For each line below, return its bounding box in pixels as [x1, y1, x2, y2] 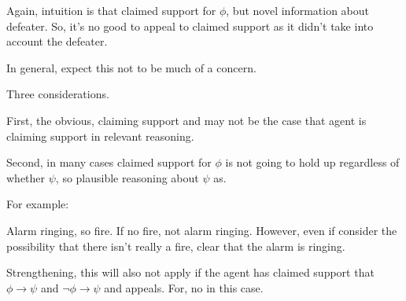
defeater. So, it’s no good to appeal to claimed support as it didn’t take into [6, 17, 374, 34]
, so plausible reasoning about [55, 169, 199, 185]
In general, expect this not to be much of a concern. [6, 59, 257, 75]
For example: [6, 196, 69, 212]
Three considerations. [6, 86, 109, 102]
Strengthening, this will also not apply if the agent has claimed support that [6, 264, 375, 281]
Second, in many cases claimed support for [6, 154, 212, 171]
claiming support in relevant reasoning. [6, 127, 194, 144]
